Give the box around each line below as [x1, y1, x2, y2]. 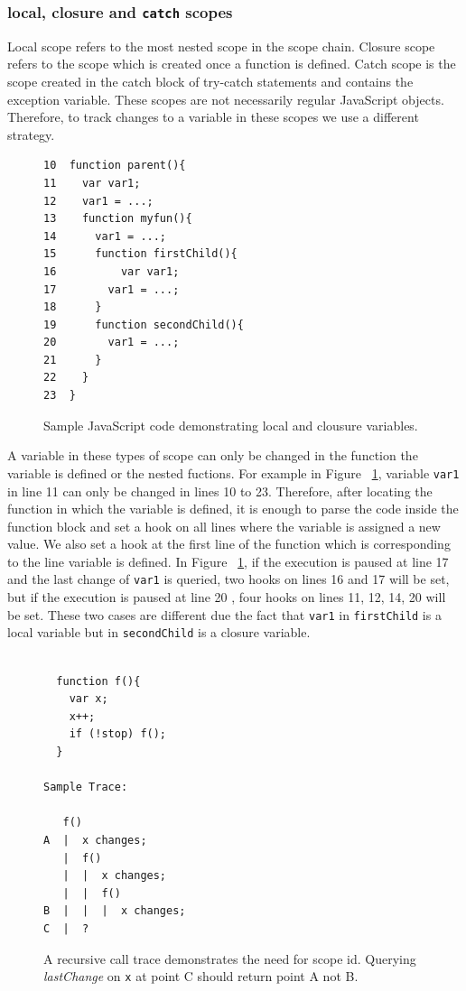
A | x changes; [43, 833, 147, 847]
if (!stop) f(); [69, 727, 167, 741]
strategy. [7, 125, 55, 144]
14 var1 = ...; [43, 229, 167, 243]
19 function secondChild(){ [43, 318, 244, 331]
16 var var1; [43, 264, 180, 278]
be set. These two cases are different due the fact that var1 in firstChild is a [7, 605, 442, 624]
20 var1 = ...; [43, 336, 180, 349]
